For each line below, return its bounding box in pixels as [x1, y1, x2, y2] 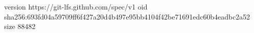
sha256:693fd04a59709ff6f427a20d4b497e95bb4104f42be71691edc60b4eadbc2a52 [4, 11, 250, 21]
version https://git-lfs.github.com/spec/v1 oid [4, 1, 148, 11]
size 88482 [4, 21, 36, 31]
